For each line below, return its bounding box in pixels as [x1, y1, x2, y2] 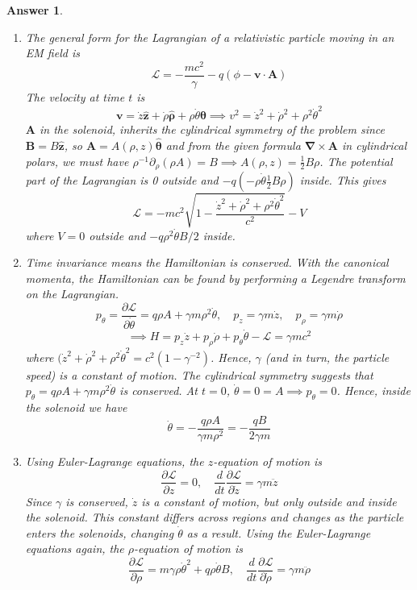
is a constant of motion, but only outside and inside [141, 492, 397, 509]
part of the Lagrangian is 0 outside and [25, 172, 219, 189]
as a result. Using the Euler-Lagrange [186, 524, 371, 541]
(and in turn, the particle [265, 348, 390, 365]
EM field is [25, 44, 80, 61]
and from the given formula [165, 137, 301, 154]
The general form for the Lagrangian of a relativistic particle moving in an [25, 28, 394, 45]
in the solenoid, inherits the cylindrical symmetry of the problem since [39, 121, 385, 138]
